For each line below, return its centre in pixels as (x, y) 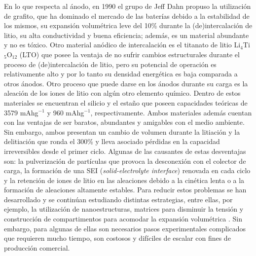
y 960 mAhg (66, 112)
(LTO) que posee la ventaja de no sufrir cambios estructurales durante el (129, 54)
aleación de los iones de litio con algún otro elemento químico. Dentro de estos (122, 93)
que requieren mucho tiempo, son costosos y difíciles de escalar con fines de (117, 238)
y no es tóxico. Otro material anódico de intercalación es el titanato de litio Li (122, 45)
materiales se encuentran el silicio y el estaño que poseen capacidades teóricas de (126, 102)
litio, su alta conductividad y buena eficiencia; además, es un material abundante (127, 35)
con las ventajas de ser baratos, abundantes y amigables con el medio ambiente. (124, 122)
